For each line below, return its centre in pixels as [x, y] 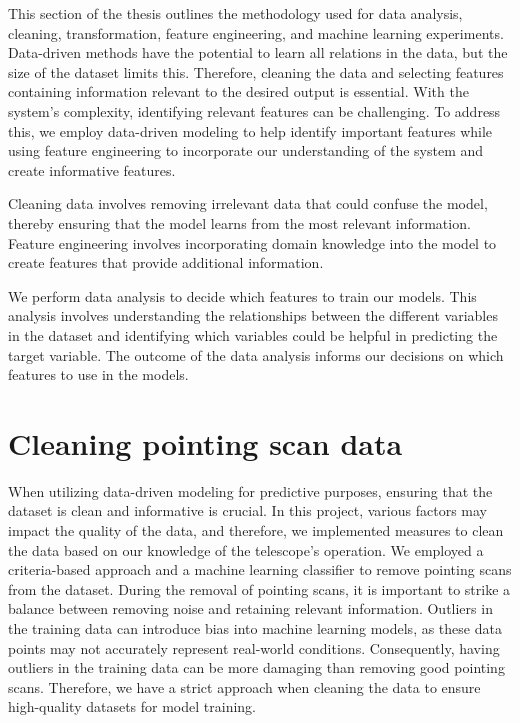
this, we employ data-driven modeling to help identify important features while [250, 130]
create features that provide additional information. [166, 262]
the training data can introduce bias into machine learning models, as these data [255, 627]
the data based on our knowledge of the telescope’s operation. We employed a [246, 549]
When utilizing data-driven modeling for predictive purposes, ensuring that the [250, 490]
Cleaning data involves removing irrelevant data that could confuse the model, [248, 203]
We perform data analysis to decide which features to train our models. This [242, 295]
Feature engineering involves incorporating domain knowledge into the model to [252, 242]
